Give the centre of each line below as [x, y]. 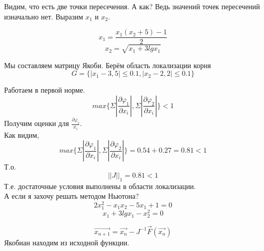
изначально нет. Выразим [44, 16]
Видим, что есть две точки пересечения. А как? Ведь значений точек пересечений [132, 6]
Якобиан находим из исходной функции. [67, 242]
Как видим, [22, 134]
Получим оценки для [37, 123]
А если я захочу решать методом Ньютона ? [72, 196]
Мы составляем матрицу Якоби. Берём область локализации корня [108, 65]
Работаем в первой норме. [45, 90]
